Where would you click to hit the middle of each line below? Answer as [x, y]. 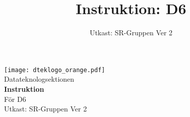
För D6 [15, 99]
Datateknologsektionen [39, 79]
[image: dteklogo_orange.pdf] [55, 70]
